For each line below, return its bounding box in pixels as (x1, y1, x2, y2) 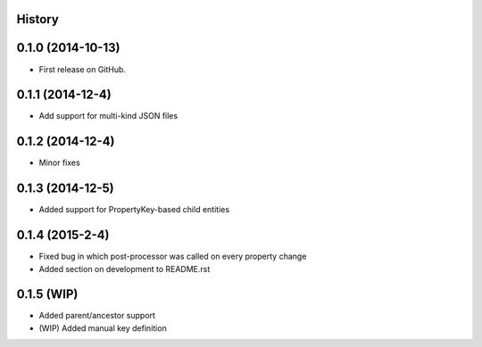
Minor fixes (38, 157, 80, 169)
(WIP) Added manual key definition (38, 322, 167, 334)
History (16, 12, 60, 27)
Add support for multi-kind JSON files (38, 111, 179, 121)
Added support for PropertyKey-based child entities (38, 204, 230, 215)
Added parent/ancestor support (38, 310, 156, 321)
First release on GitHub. (38, 63, 127, 75)
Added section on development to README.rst (38, 263, 211, 274)
